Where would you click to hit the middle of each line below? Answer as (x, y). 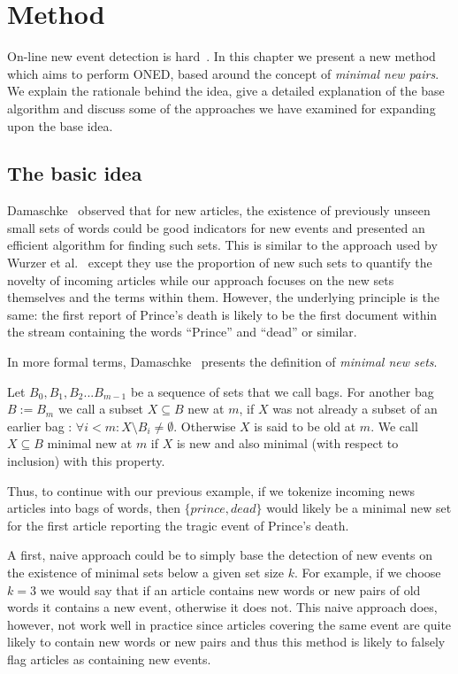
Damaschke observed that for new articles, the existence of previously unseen (219, 210)
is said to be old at (305, 426)
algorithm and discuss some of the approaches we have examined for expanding (221, 108)
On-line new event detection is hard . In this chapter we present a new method (221, 56)
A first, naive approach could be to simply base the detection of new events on (220, 555)
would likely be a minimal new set (359, 508)
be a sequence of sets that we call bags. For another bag (282, 391)
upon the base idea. (60, 125)
